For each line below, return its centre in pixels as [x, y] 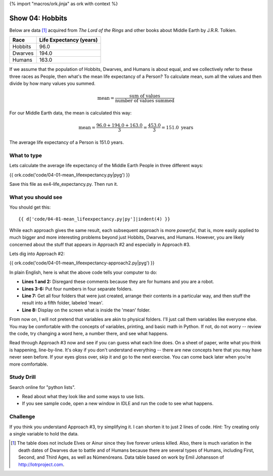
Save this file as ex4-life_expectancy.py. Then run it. [64, 184]
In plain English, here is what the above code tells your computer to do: [83, 272]
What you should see [36, 197]
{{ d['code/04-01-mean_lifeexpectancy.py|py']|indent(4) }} [94, 219]
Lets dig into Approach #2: [37, 254]
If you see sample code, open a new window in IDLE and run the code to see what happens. [118, 404]
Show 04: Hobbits [38, 18]
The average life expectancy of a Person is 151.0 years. [66, 142]
